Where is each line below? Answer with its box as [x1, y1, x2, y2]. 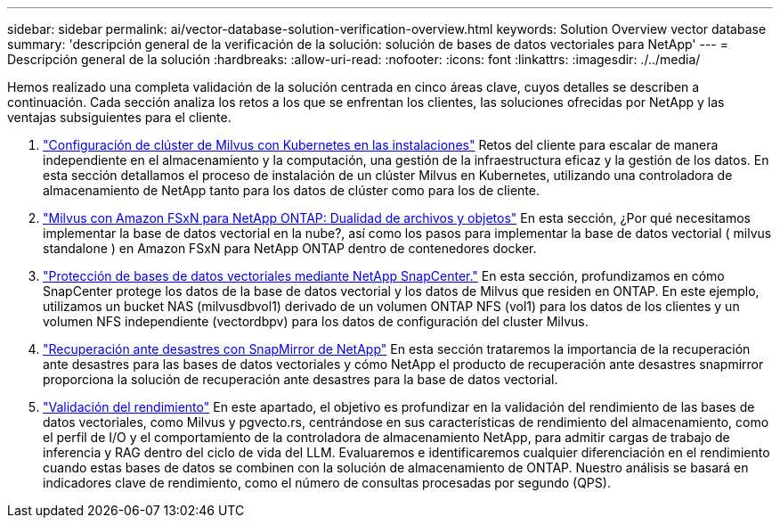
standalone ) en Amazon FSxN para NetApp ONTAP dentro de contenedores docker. [43, 241, 537, 256]
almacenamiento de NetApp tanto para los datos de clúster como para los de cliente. [43, 183, 540, 198]
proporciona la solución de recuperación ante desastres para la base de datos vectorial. [43, 372, 558, 387]
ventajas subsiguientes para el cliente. [7, 110, 232, 125]
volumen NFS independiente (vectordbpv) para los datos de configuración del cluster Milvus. [43, 314, 589, 329]
